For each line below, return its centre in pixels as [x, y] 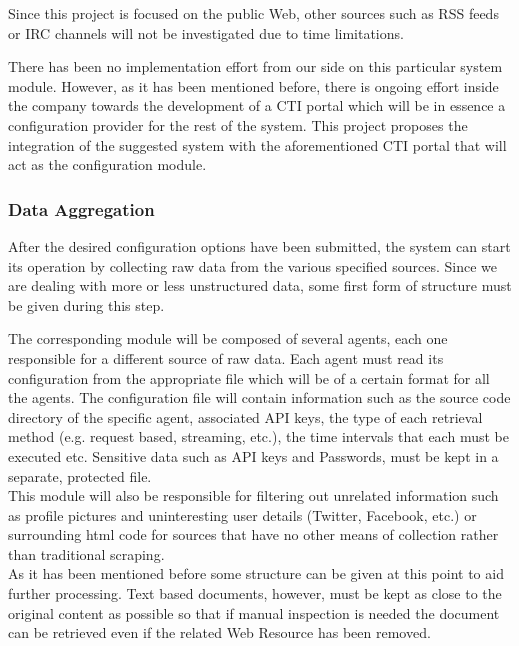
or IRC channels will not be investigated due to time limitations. [206, 32]
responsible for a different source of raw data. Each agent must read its [226, 357]
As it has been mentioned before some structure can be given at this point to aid [256, 573]
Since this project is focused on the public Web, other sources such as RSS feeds [253, 13]
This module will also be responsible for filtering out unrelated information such [253, 495]
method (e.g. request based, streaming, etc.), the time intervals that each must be [258, 436]
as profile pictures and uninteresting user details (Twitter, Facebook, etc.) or [242, 514]
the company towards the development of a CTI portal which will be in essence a [257, 105]
